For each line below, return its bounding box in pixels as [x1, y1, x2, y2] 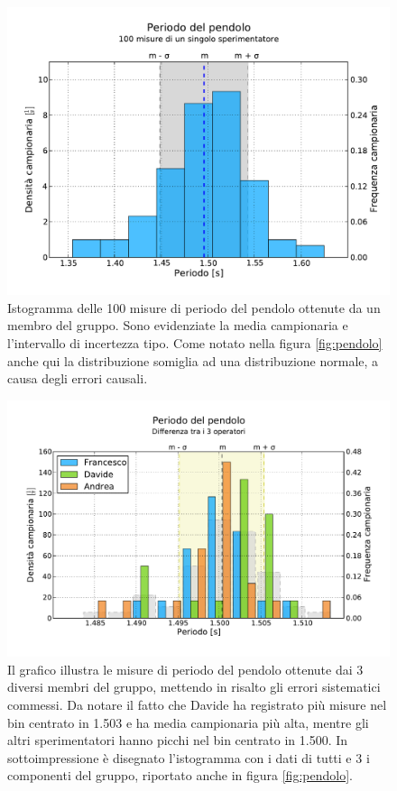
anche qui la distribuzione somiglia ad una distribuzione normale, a [7, 351, 379, 370]
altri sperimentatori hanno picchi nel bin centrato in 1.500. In [7, 731, 348, 750]
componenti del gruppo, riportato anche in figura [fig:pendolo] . [7, 766, 353, 785]
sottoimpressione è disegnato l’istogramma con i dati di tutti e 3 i [7, 748, 370, 767]
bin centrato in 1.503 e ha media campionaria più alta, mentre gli [7, 713, 369, 731]
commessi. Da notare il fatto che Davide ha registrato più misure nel [7, 695, 387, 714]
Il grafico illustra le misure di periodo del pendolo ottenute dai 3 [7, 659, 364, 678]
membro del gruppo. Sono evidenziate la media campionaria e [7, 316, 348, 335]
